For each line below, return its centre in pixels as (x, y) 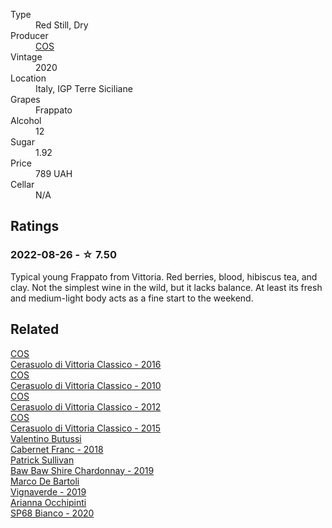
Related (35, 329)
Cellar (22, 184)
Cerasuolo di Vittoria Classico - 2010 (86, 385)
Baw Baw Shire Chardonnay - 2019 (82, 470)
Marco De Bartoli (45, 481)
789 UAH (54, 173)
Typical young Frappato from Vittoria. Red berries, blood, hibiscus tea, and (164, 276)
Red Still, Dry (62, 25)
